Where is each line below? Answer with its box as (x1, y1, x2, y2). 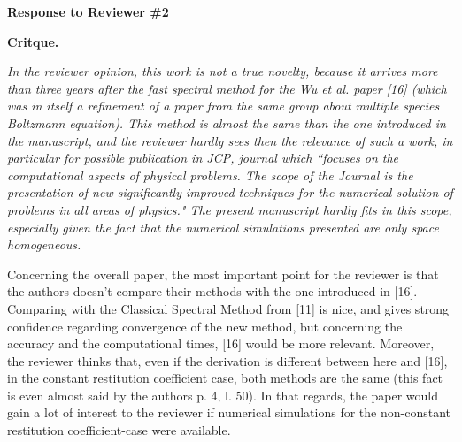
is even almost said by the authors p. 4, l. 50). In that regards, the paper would (7, 385, 439, 404)
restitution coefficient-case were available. (7, 421, 231, 439)
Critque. (7, 32, 59, 50)
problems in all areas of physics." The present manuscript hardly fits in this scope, (7, 200, 452, 218)
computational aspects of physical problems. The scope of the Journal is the (7, 165, 413, 184)
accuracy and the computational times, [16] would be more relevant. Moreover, (7, 334, 435, 353)
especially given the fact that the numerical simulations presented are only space (7, 217, 439, 236)
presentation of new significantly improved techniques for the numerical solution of (7, 183, 453, 202)
